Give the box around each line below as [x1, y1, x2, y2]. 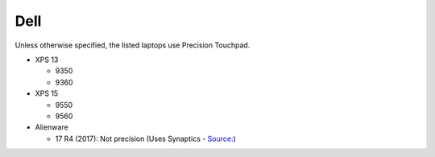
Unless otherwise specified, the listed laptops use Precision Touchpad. [14, 40, 251, 50]
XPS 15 [35, 89, 59, 98]
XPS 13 [35, 55, 59, 64]
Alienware [35, 122, 68, 132]
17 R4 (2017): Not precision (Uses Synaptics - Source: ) [55, 134, 237, 143]
